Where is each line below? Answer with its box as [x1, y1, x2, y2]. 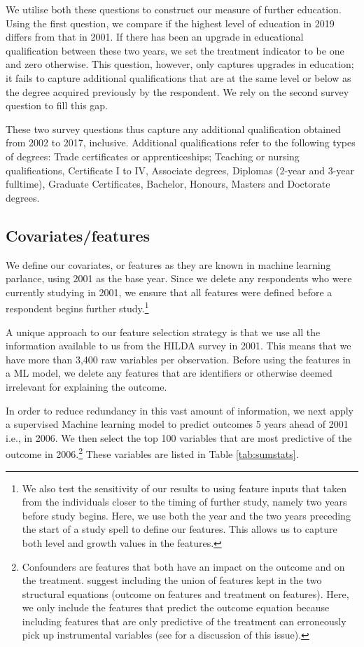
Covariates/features [6, 224, 150, 246]
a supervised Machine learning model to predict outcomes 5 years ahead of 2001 [6, 417, 349, 431]
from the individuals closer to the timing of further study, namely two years [22, 494, 347, 509]
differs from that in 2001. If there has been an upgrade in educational [6, 29, 304, 44]
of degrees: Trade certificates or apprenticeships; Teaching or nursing [6, 148, 300, 163]
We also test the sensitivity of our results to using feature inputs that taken [22, 480, 346, 495]
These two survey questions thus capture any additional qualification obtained [6, 121, 341, 136]
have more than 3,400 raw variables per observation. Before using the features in [6, 352, 351, 366]
